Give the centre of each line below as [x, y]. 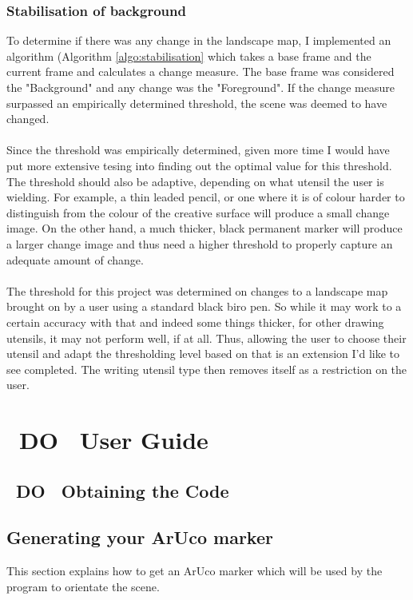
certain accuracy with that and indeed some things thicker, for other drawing [195, 322]
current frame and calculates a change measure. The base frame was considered [201, 72]
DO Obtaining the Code [123, 490]
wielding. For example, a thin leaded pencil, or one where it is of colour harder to [206, 197]
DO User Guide [114, 440]
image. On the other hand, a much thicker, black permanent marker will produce [205, 228]
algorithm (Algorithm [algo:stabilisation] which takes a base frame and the [189, 56]
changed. [28, 119]
